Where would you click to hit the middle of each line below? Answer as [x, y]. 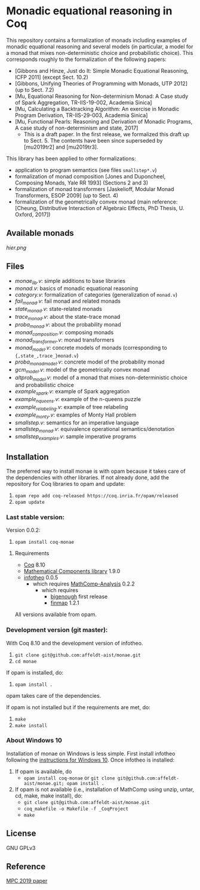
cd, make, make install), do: [48, 796]
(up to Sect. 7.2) [35, 90]
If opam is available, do [43, 771]
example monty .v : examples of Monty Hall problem [76, 415]
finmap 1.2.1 [65, 603]
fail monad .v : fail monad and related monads [68, 302]
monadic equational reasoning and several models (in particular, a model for [100, 47]
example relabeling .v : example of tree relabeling [71, 407]
